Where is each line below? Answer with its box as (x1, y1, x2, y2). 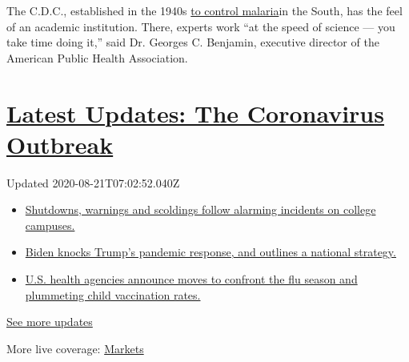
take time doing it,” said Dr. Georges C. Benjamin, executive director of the (6, 34, 379, 50)
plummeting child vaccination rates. (25, 286, 201, 303)
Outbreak (6, 127, 114, 160)
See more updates (6, 313, 93, 330)
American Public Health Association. (6, 49, 188, 66)
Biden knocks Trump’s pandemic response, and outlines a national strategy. (25, 243, 396, 260)
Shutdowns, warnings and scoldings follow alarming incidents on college (25, 201, 376, 218)
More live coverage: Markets (6, 340, 144, 356)
